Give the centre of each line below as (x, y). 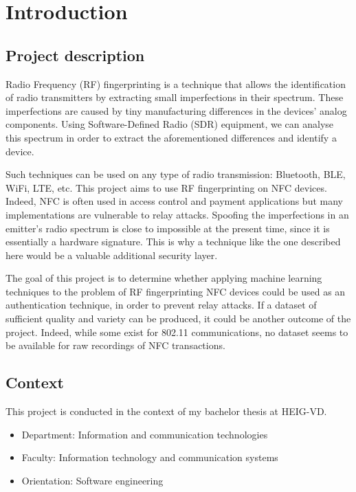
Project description (75, 55)
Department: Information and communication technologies (145, 434)
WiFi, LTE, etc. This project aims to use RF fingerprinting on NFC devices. (166, 187)
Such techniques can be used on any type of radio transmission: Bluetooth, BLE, (176, 174)
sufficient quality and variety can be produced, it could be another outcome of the (178, 318)
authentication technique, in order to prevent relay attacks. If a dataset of (161, 305)
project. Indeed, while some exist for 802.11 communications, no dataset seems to (177, 332)
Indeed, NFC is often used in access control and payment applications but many (174, 201)
